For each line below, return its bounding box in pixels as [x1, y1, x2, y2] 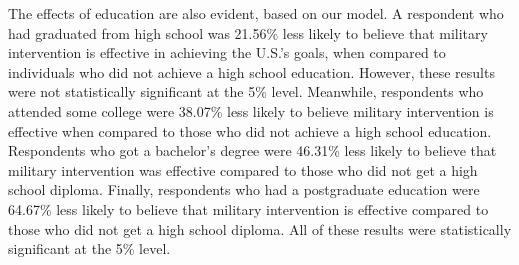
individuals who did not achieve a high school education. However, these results [8, 61, 495, 82]
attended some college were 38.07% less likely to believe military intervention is [8, 100, 494, 121]
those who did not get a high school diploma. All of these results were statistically [8, 218, 512, 239]
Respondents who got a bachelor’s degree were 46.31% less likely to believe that [8, 140, 497, 161]
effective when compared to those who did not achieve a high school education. [8, 120, 492, 141]
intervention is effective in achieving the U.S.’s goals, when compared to [8, 42, 446, 63]
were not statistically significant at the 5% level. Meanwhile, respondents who [8, 81, 484, 102]
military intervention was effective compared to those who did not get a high [8, 159, 478, 180]
